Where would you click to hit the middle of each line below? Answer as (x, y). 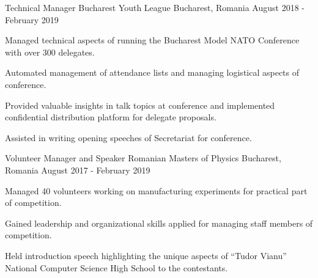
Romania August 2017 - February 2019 (78, 170)
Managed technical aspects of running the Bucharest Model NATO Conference (152, 40)
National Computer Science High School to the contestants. (116, 267)
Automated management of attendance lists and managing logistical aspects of (152, 72)
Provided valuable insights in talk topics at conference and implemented (140, 105)
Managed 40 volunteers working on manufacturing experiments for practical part (156, 190)
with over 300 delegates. (50, 52)
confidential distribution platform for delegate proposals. (111, 117)
